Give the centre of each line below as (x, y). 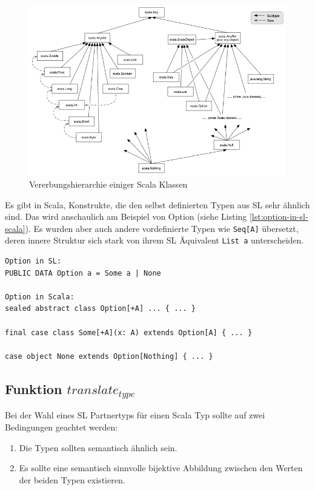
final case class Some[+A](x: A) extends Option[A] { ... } (129, 332)
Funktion (34, 388)
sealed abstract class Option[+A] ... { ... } (100, 309)
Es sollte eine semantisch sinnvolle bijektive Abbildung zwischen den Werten (161, 468)
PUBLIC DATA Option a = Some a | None (83, 273)
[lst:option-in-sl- (279, 216)
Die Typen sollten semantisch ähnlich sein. (98, 447)
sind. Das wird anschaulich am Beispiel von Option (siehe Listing (126, 216)
